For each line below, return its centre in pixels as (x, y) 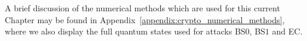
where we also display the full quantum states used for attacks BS (125, 31)
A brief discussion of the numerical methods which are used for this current (142, 8)
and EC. (287, 31)
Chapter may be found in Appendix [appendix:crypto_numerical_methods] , (145, 19)
